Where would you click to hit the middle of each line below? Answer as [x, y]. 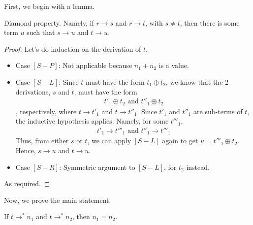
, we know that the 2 [197, 81]
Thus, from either [42, 141]
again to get [180, 141]
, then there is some [210, 22]
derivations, [33, 91]
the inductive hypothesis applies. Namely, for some [92, 121]
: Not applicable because [95, 65]
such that [41, 32]
